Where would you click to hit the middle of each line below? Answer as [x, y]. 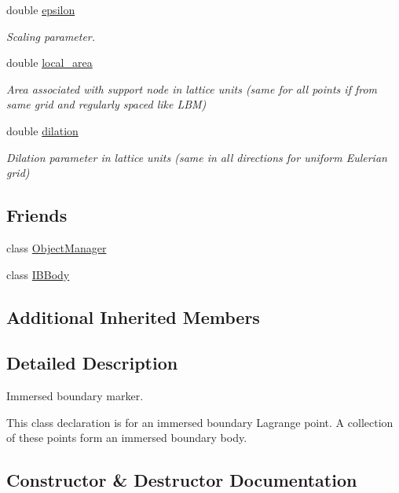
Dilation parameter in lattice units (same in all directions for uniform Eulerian [197, 157]
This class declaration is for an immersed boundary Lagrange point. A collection [200, 422]
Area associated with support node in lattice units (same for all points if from [192, 88]
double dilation [42, 130]
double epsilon [41, 9]
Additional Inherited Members [133, 316]
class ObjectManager [57, 247]
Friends [37, 215]
